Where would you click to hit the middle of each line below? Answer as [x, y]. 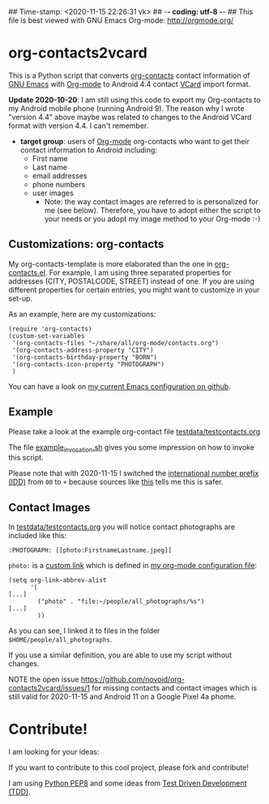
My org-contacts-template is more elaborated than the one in [111, 263]
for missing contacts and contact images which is [175, 688]
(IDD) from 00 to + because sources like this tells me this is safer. [116, 482]
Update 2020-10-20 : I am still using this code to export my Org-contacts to [134, 100]
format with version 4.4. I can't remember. [79, 126]
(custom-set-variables [47, 336]
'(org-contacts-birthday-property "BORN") [85, 357]
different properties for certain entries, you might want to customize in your [134, 289]
